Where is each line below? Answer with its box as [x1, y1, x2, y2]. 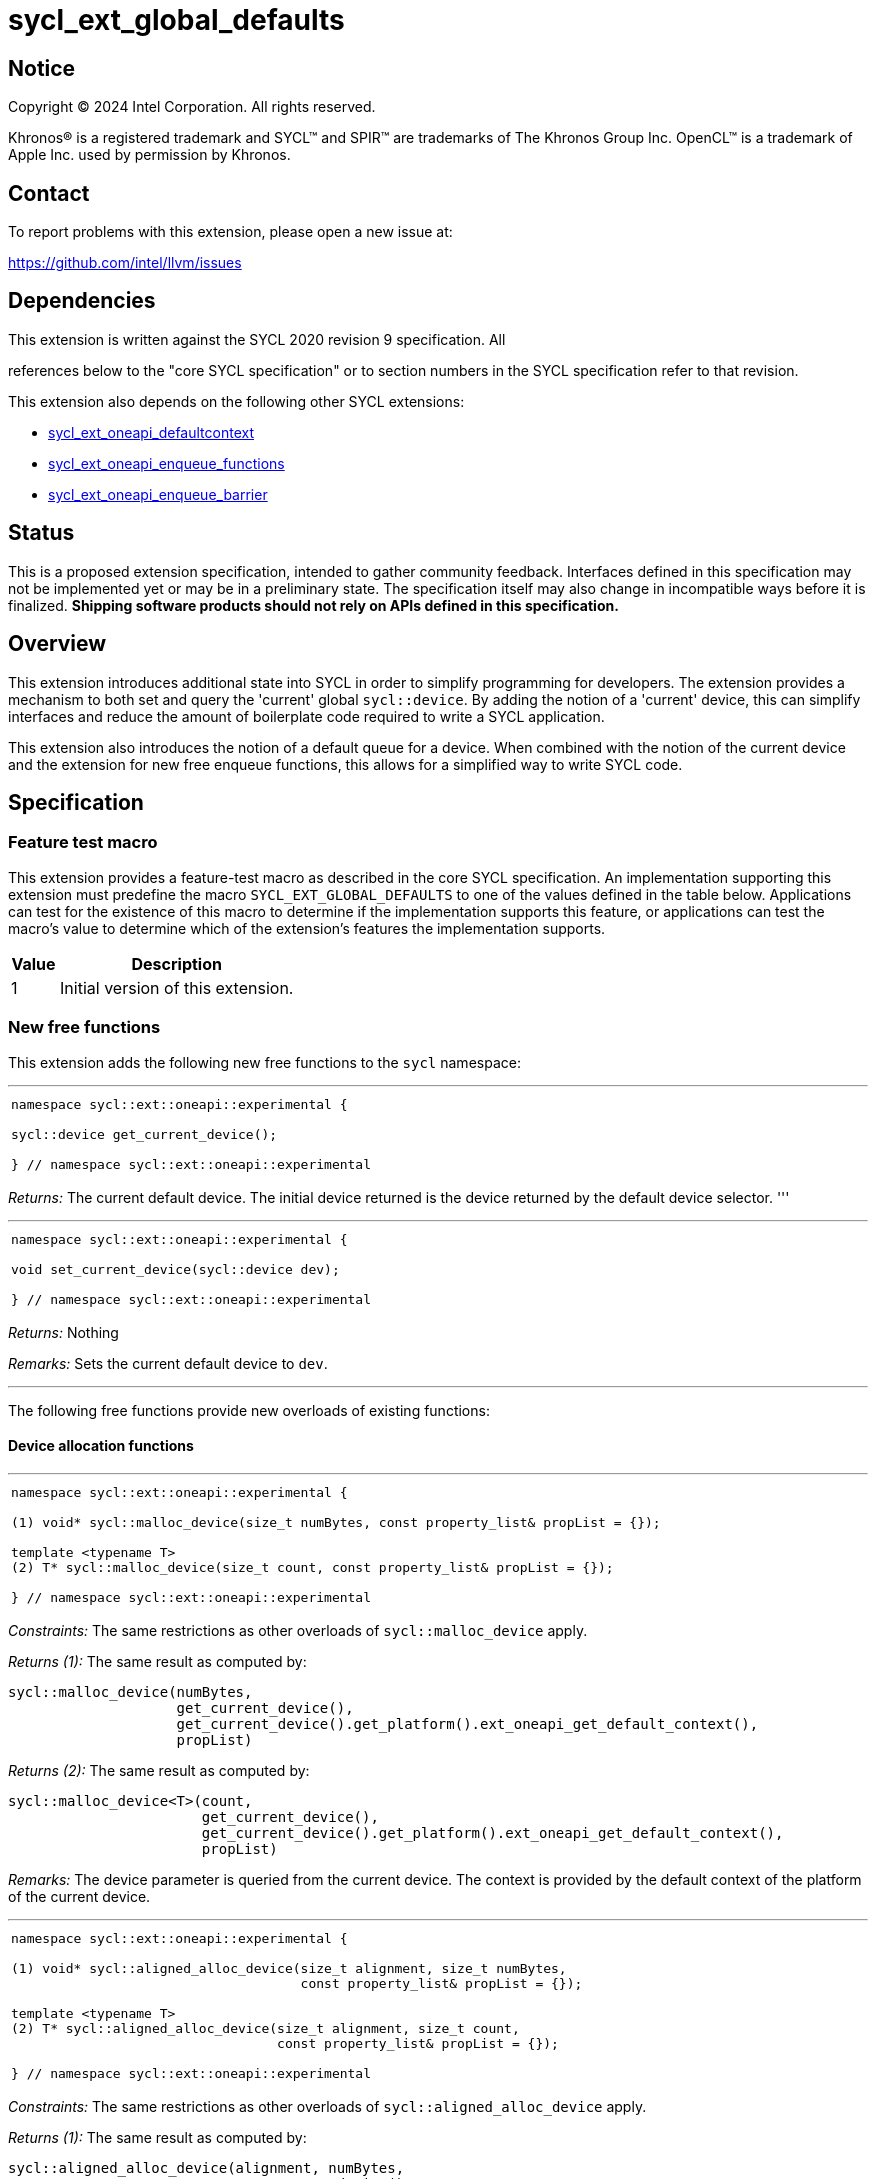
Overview [8, 631, 107, 657]
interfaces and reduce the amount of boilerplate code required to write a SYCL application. [8, 707, 605, 725]
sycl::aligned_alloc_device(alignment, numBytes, [8, 2159, 405, 2176]
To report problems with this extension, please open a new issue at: [8, 223, 453, 241]
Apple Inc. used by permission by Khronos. [8, 146, 291, 164]
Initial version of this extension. [60, 977, 294, 998]
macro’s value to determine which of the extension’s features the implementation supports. [8, 919, 606, 937]
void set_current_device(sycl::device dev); [11, 1261, 340, 1277]
